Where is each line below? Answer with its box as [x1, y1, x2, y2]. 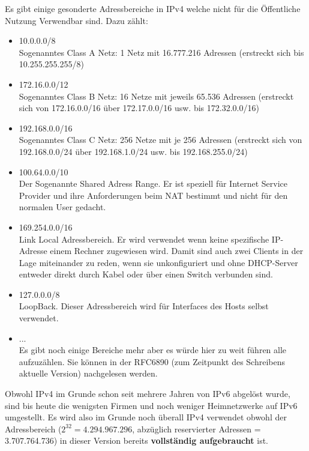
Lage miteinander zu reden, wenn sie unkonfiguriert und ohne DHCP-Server [19, 256, 298, 268]
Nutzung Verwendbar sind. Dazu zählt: [5, 14, 148, 26]
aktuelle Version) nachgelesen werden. [19, 367, 158, 380]
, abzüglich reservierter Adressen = [132, 422, 261, 435]
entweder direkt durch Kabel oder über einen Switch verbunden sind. [19, 268, 273, 280]
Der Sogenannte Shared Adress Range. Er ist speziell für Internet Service [19, 177, 288, 190]
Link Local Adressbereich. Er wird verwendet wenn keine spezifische [19, 232, 269, 245]
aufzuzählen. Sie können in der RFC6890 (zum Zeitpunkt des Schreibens [19, 355, 285, 368]
